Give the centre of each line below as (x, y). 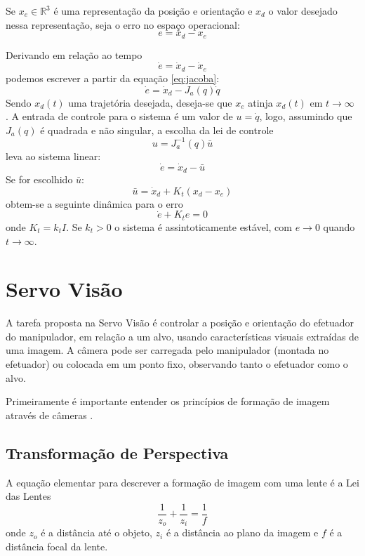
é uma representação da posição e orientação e (153, 11)
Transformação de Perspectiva (117, 452)
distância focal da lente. (57, 546)
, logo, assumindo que (306, 116)
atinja (260, 102)
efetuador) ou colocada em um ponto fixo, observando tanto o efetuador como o (177, 364)
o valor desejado (303, 11)
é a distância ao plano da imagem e (242, 532)
